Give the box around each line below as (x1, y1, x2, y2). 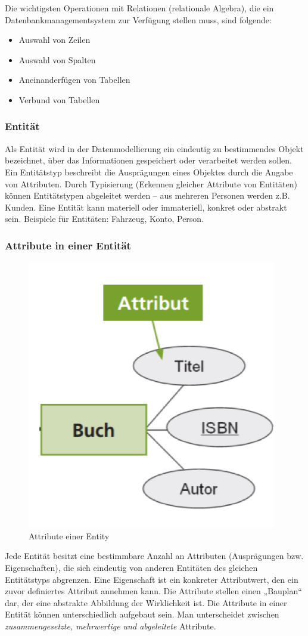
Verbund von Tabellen (18, 93, 100, 106)
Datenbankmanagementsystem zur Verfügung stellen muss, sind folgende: (5, 13, 272, 26)
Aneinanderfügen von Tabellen (18, 73, 130, 86)
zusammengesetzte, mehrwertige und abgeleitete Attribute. (5, 619, 216, 632)
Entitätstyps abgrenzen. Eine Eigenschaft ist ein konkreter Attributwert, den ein (5, 573, 298, 585)
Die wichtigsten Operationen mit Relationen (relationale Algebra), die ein (5, 2, 274, 14)
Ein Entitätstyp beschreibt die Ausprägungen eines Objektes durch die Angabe (5, 165, 293, 178)
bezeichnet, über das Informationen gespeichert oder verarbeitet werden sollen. (5, 154, 292, 166)
